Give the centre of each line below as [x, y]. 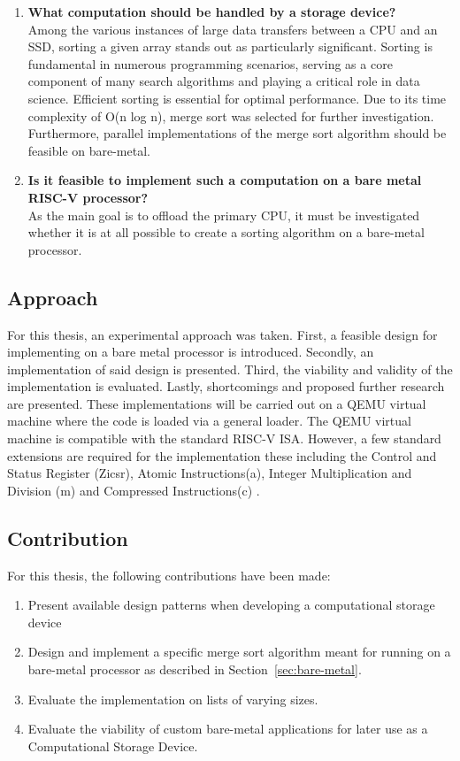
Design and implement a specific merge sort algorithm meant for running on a [239, 652]
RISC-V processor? [88, 197]
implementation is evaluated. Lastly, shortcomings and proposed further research [226, 386]
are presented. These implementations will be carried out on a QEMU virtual [217, 403]
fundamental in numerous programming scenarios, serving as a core [210, 63]
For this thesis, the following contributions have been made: [169, 575]
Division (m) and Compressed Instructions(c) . [134, 490]
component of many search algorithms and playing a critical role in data [224, 81]
